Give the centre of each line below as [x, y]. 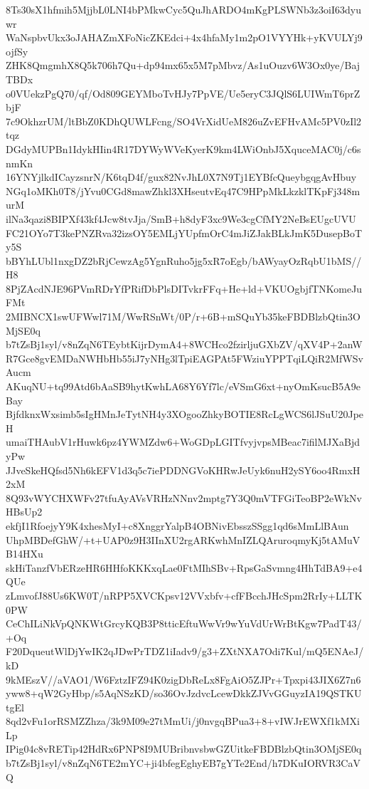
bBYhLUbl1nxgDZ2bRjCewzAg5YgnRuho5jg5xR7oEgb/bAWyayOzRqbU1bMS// [184, 260]
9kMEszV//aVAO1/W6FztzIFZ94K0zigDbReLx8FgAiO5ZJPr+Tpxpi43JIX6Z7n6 [183, 679]
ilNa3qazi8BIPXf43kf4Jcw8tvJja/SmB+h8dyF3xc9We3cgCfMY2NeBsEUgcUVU [181, 218]
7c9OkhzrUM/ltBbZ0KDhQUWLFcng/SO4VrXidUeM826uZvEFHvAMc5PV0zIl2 [184, 121]
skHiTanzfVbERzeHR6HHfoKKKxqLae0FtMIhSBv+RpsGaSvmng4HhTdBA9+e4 [184, 567]
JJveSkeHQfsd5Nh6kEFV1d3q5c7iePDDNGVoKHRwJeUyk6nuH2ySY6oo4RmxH [183, 470]
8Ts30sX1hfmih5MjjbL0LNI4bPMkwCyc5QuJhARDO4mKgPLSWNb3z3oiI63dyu [183, 9]
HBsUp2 [24, 512]
